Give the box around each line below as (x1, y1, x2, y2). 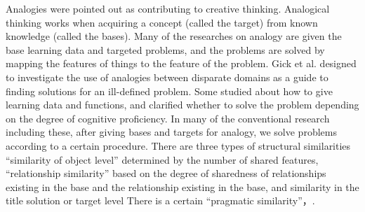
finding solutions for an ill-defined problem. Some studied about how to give (6, 83, 333, 98)
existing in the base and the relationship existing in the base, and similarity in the (6, 179, 359, 194)
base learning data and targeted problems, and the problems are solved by (6, 42, 325, 57)
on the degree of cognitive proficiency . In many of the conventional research (6, 111, 330, 125)
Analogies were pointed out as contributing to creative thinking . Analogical (6, 1, 330, 15)
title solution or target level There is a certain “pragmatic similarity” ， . (6, 193, 315, 208)
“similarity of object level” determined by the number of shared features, (6, 152, 319, 167)
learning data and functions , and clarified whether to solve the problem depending (6, 97, 359, 112)
